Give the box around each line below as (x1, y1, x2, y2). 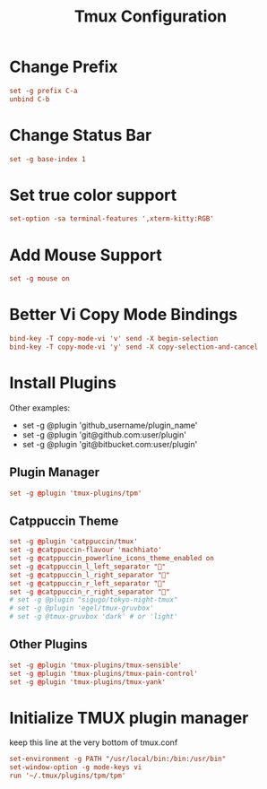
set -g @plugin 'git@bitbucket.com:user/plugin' (22, 438, 198, 449)
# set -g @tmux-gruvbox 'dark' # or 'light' (9, 612, 178, 621)
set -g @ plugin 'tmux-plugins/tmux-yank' (9, 677, 167, 687)
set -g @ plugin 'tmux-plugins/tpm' (9, 489, 142, 498)
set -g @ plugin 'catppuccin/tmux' (9, 537, 139, 546)
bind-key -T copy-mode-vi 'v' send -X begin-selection (9, 334, 219, 343)
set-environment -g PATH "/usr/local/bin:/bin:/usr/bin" (9, 755, 227, 764)
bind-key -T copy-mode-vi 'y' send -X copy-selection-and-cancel (9, 342, 258, 351)
